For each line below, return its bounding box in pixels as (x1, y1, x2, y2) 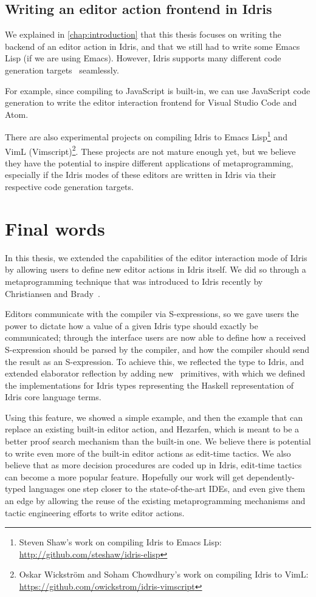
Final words (5, 216, 105, 241)
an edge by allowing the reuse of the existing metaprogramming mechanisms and (5, 494, 306, 507)
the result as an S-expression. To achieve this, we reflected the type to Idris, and (5, 355, 304, 367)
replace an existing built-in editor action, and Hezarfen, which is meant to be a (5, 423, 300, 435)
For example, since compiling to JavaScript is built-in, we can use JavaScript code (5, 84, 311, 97)
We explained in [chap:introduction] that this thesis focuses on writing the (5, 28, 281, 41)
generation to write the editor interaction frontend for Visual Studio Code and (5, 96, 297, 109)
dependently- (247, 470, 295, 483)
